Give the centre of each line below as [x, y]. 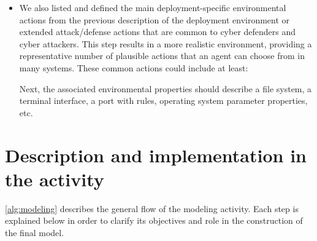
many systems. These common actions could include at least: [134, 67]
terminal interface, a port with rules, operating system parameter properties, [163, 101]
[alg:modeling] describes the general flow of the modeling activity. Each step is [152, 208]
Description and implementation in [156, 155]
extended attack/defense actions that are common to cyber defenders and [158, 32]
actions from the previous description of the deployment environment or [155, 19]
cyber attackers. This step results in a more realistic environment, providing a [166, 43]
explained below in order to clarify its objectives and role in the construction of [154, 220]
